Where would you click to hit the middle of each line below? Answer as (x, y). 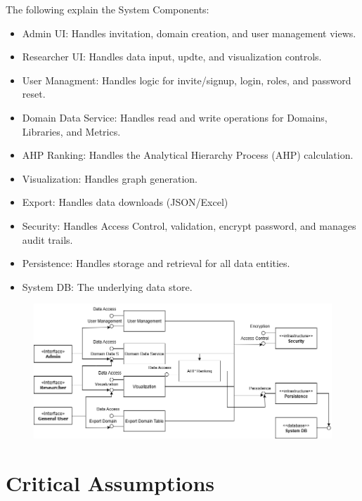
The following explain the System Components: (108, 9)
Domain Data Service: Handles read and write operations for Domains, (175, 117)
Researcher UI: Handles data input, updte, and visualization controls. (172, 57)
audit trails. (47, 239)
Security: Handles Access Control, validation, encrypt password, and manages (189, 225)
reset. (34, 94)
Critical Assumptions (110, 482)
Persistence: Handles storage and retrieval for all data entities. (156, 263)
